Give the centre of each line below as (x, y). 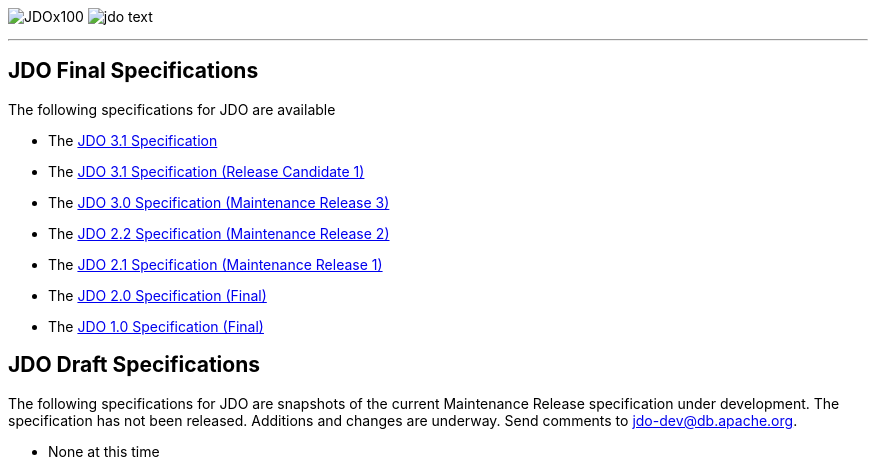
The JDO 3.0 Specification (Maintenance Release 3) (219, 202)
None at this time (104, 451)
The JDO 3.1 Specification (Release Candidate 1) (206, 171)
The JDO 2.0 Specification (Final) (157, 295)
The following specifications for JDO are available (172, 109)
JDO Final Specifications (133, 71)
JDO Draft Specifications (134, 365)
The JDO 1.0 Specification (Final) (156, 326)
